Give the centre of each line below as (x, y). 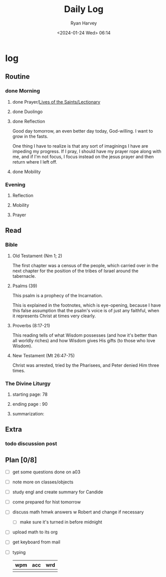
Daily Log (84, 9)
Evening (15, 185)
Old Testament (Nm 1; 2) (37, 256)
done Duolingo (27, 112)
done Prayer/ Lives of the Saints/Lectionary (56, 102)
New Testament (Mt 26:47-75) (43, 355)
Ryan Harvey (84, 23)
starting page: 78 (30, 394)
